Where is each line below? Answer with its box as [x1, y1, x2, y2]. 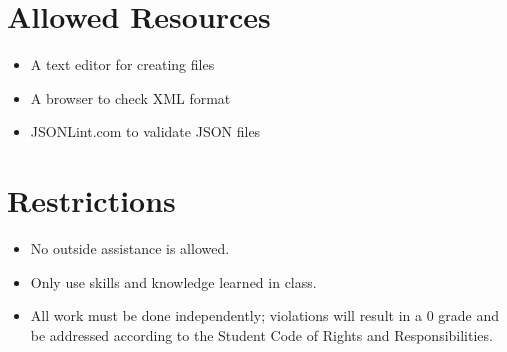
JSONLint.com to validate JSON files [30, 121, 261, 142]
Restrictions [7, 180, 176, 221]
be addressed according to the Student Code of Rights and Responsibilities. [30, 324, 493, 345]
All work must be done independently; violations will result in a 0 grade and [30, 305, 500, 326]
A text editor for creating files [30, 54, 215, 75]
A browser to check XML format [30, 87, 231, 108]
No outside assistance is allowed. [30, 238, 230, 259]
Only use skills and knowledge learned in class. [30, 271, 317, 292]
